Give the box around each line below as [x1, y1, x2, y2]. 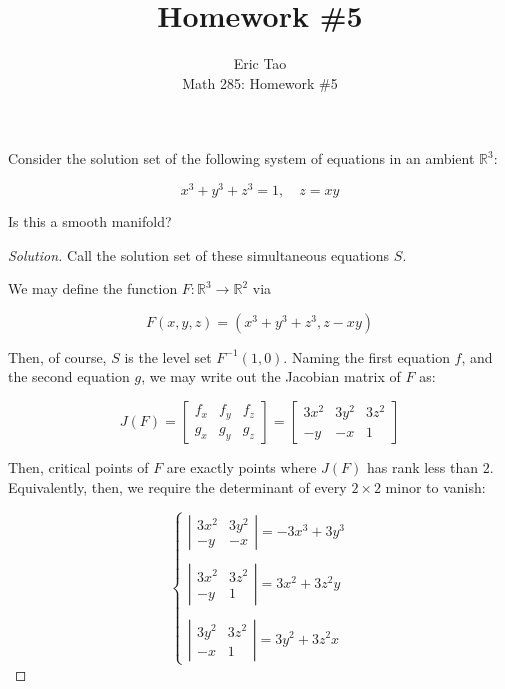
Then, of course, [8, 346, 107, 367]
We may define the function [8, 278, 178, 299]
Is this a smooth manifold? [8, 210, 172, 231]
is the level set [124, 346, 212, 367]
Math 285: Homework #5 [182, 72, 338, 93]
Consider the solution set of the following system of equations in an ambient [8, 148, 475, 169]
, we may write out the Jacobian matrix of [141, 366, 401, 387]
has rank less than [366, 456, 479, 477]
